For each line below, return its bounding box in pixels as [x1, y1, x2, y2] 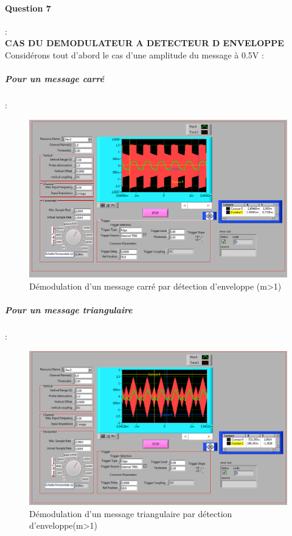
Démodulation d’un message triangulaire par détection [29, 507, 232, 520]
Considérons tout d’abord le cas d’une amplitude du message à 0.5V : [5, 48, 264, 61]
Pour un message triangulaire [5, 304, 133, 316]
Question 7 [5, 1, 51, 14]
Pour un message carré [5, 72, 105, 85]
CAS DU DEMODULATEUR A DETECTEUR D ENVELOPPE [5, 37, 284, 49]
